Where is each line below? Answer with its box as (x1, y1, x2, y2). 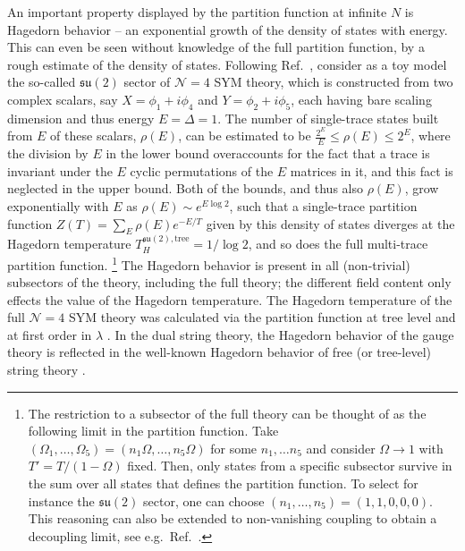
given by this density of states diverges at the (206, 214, 455, 233)
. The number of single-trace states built (217, 108, 439, 127)
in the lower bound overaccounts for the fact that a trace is (106, 144, 430, 163)
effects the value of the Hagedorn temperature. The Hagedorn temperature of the (7, 290, 452, 309)
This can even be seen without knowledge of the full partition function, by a (7, 38, 425, 56)
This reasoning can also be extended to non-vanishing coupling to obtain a (28, 509, 437, 528)
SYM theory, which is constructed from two (214, 72, 453, 91)
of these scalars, (50, 126, 137, 145)
